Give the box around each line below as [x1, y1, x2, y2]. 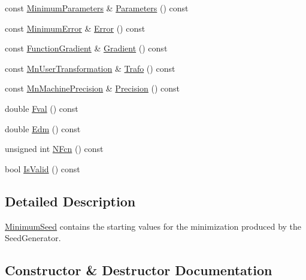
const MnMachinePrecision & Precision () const [5, 82, 180, 95]
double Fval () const [5, 102, 78, 114]
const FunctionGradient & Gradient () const [5, 42, 168, 54]
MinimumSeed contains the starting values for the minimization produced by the [5, 220, 302, 232]
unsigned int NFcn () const [5, 142, 104, 155]
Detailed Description [5, 191, 136, 210]
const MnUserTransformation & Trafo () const [5, 62, 175, 74]
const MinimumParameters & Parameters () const [5, 2, 189, 14]
